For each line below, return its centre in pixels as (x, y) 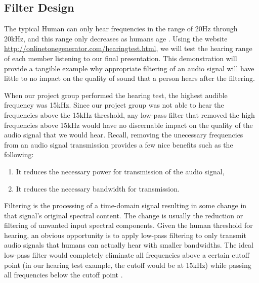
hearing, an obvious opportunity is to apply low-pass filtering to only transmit (125, 235)
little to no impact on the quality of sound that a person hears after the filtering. (129, 78)
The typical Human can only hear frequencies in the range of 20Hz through (121, 29)
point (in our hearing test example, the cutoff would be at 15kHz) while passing (128, 265)
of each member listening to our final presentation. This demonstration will (121, 58)
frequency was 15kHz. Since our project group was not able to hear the (114, 105)
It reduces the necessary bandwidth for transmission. (98, 188)
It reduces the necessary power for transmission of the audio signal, (120, 171)
